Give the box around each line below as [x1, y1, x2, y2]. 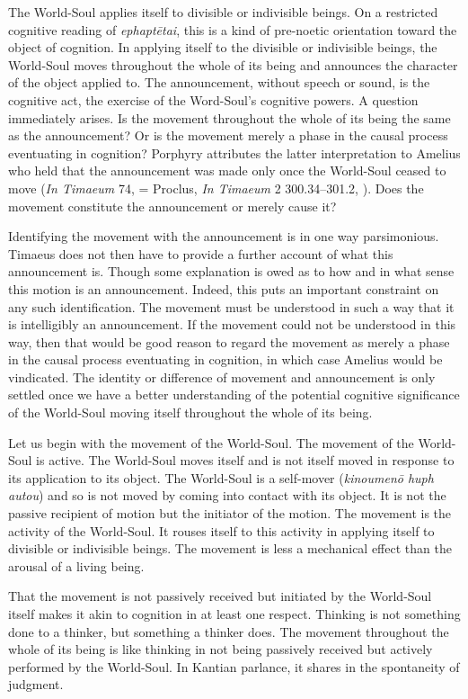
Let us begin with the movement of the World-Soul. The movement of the [8, 433, 414, 452]
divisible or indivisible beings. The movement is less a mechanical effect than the [8, 539, 452, 558]
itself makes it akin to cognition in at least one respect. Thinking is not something [8, 605, 461, 623]
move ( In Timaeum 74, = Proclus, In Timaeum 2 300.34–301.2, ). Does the [8, 178, 424, 197]
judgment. [8, 675, 64, 694]
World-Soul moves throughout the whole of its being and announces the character [8, 55, 458, 74]
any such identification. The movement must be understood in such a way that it [8, 297, 455, 316]
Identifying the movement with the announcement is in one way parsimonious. [8, 227, 439, 246]
